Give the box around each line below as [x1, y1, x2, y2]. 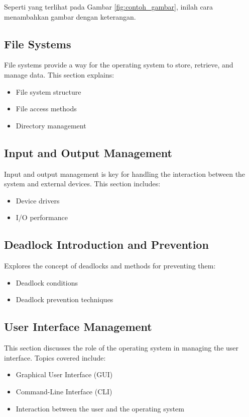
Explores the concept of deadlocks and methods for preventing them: [4, 260, 216, 271]
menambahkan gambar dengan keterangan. [4, 11, 136, 22]
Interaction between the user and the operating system [16, 403, 184, 413]
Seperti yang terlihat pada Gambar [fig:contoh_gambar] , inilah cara [4, 2, 213, 12]
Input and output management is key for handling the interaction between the [4, 168, 245, 179]
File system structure [16, 86, 81, 97]
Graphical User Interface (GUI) [16, 369, 113, 380]
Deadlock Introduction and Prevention [4, 237, 209, 252]
